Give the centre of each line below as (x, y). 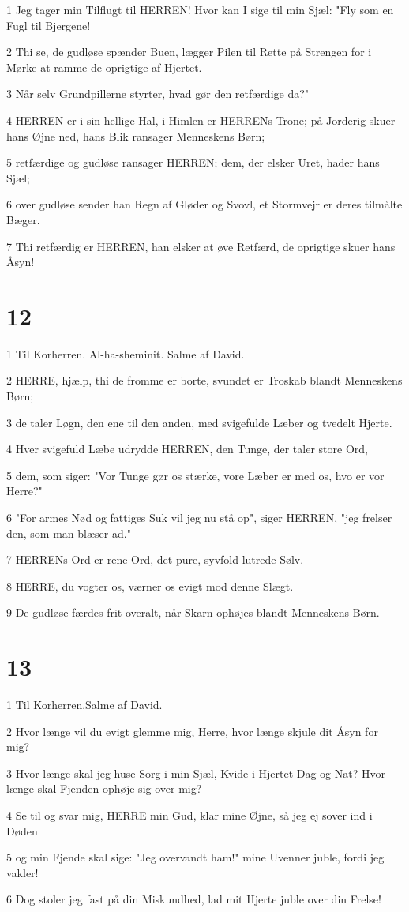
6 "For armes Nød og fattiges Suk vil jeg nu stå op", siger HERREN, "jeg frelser (199, 517)
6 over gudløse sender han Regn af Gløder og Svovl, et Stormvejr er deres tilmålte (204, 204)
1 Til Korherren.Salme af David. (84, 705)
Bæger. (23, 219)
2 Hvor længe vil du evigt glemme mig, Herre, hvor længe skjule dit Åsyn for (192, 731)
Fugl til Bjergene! (49, 25)
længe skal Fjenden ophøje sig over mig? (104, 788)
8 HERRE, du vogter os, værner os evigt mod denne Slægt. (150, 585)
